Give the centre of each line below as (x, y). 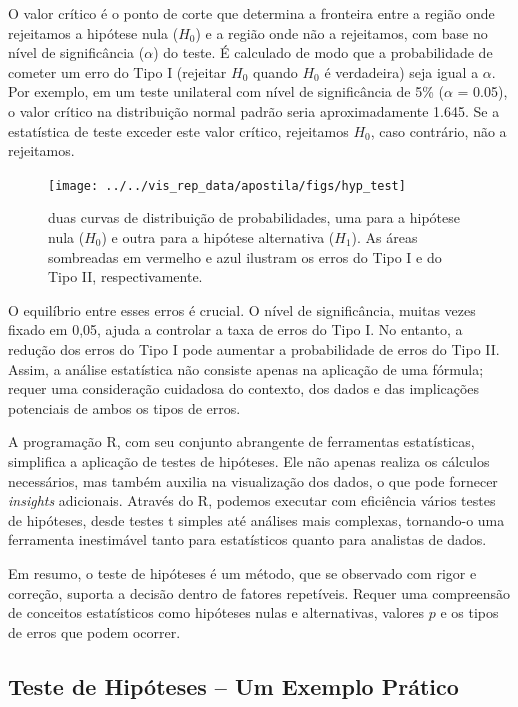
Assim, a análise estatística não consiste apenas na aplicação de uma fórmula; (246, 368)
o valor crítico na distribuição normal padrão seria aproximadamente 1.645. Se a (254, 110)
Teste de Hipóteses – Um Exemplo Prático (233, 685)
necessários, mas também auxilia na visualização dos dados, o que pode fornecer (253, 480)
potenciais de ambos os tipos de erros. (124, 407)
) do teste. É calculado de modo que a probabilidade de (323, 52)
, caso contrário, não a (438, 130)
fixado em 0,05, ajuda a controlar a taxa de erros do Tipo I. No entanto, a (235, 329)
